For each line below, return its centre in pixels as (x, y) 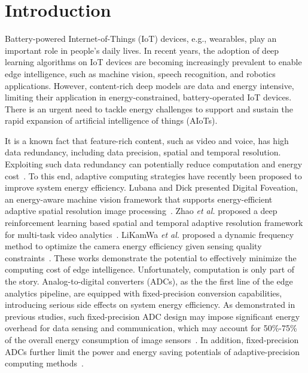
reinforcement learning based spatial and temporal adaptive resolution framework (154, 223)
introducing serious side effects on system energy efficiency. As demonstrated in (150, 305)
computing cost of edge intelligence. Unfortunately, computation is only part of (150, 269)
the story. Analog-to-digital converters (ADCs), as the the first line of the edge (149, 281)
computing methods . (44, 363)
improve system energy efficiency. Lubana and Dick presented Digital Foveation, (151, 187)
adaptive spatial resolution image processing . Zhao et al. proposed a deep (141, 211)
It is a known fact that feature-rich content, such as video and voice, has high (147, 140)
